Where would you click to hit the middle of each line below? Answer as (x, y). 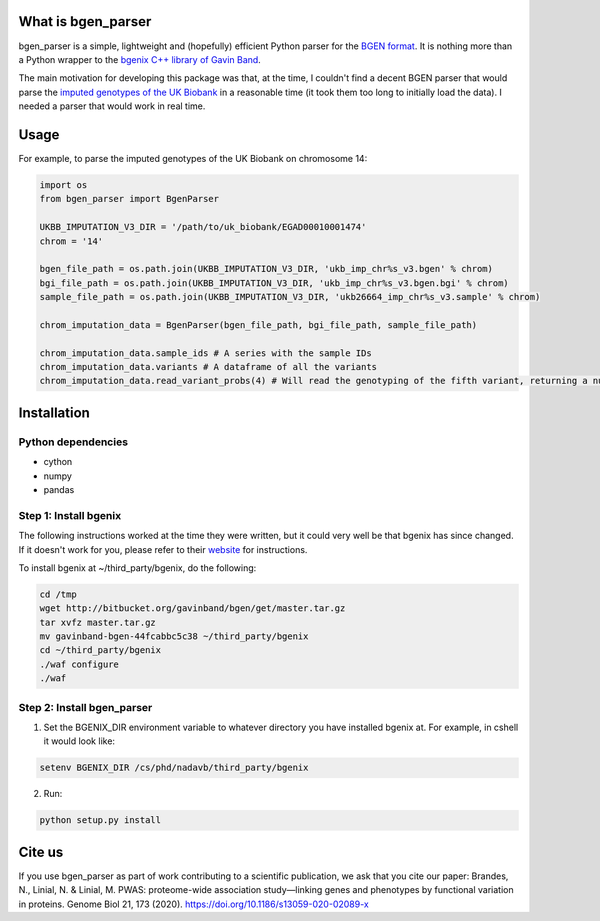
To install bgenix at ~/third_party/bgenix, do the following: (137, 567)
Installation (54, 412)
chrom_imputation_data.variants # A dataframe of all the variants (208, 367)
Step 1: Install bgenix (70, 515)
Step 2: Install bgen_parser (85, 707)
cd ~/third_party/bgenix (100, 650)
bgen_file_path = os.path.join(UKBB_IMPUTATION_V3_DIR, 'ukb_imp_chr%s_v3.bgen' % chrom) (266, 269)
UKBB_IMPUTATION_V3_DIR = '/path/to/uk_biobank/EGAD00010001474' (203, 227)
